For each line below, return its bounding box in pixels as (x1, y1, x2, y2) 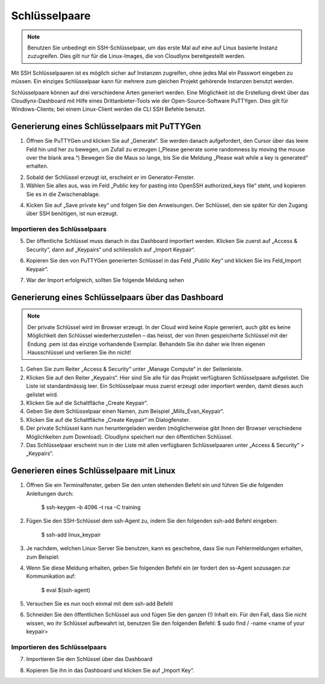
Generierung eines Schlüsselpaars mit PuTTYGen (11, 121, 202, 132)
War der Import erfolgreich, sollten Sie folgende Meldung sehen (26, 277, 185, 284)
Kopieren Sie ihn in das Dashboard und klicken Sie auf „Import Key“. (26, 667, 195, 674)
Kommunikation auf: (26, 573, 76, 580)
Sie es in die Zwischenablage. (26, 190, 101, 198)
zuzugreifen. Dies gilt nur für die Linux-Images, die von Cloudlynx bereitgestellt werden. (27, 52, 246, 60)
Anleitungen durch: (26, 490, 74, 497)
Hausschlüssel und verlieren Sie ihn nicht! (27, 348, 132, 356)
